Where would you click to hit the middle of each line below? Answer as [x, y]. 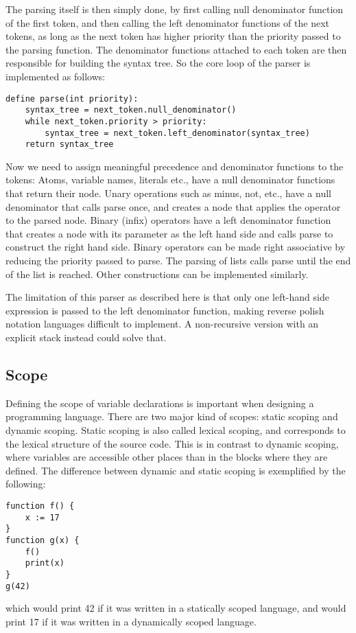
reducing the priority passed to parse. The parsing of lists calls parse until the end [178, 260]
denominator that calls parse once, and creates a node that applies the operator [173, 206]
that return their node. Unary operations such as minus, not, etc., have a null [168, 193]
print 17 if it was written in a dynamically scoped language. [131, 621]
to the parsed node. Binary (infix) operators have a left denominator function [168, 220]
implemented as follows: [56, 76]
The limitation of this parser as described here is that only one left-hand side [167, 297]
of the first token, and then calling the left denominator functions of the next [167, 22]
